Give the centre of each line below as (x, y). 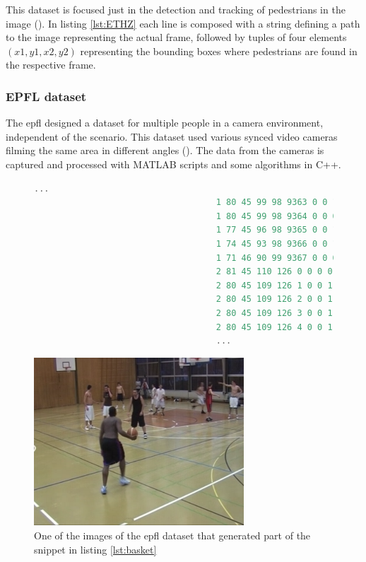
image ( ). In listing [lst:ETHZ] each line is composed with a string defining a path (183, 23)
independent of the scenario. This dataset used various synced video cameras (172, 136)
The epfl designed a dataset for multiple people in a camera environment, (165, 123)
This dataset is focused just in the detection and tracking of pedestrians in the (176, 9)
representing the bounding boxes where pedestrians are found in (219, 51)
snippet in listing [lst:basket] (95, 549)
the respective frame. (51, 65)
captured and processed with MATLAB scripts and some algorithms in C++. (173, 164)
